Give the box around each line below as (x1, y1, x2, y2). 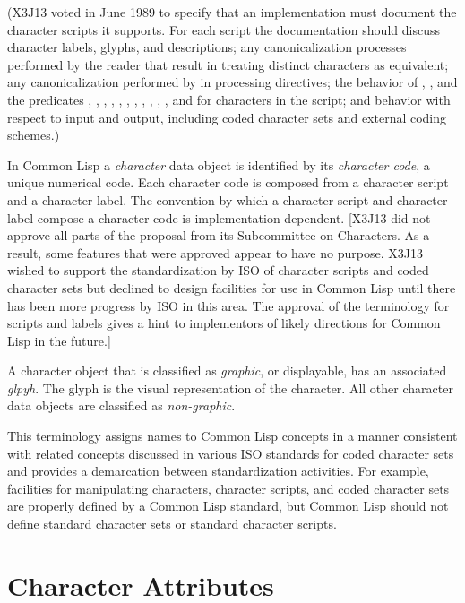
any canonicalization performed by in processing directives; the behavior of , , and (7, 73, 458, 91)
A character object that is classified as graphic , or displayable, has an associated (7, 361, 447, 380)
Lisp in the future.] (7, 331, 111, 349)
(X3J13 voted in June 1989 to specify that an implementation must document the (7, 3, 457, 21)
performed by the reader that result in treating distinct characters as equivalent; (7, 55, 449, 73)
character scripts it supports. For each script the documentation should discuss (7, 20, 440, 39)
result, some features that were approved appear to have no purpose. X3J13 (7, 243, 423, 262)
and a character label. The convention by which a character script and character (7, 190, 448, 209)
